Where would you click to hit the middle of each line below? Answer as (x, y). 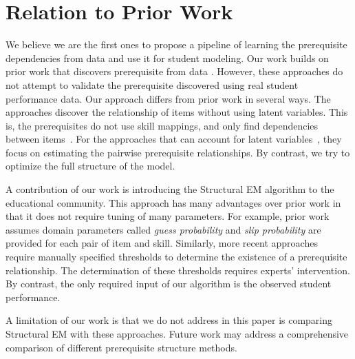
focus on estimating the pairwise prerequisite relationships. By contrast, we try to (178, 152)
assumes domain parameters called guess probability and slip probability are (163, 229)
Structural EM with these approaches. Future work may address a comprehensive (177, 334)
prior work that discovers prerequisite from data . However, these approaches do (174, 71)
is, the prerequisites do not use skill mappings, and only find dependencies (162, 125)
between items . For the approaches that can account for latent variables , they (174, 139)
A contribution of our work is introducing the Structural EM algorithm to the (170, 189)
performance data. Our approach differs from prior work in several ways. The (168, 98)
